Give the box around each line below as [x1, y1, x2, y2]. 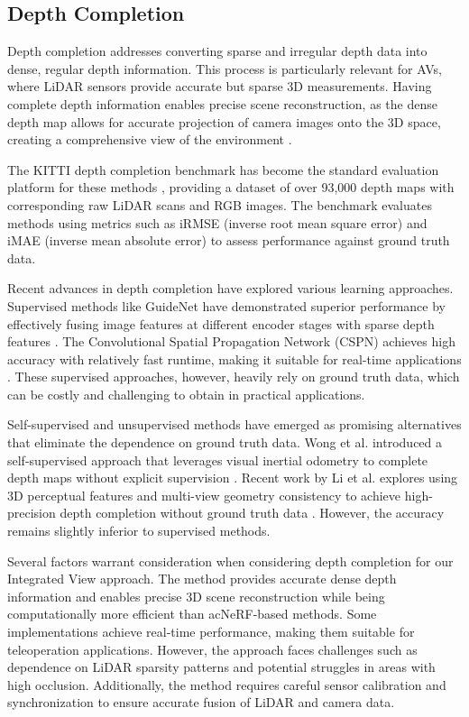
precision [7, 503, 56, 522]
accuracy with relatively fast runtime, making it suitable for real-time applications [7, 349, 462, 368]
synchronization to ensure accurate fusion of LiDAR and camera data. [7, 693, 395, 712]
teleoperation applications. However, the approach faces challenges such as [7, 639, 418, 658]
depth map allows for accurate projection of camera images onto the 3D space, [7, 112, 441, 131]
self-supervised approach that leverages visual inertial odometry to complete [7, 450, 428, 469]
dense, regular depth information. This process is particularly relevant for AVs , [7, 59, 442, 78]
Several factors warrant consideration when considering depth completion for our [7, 551, 454, 570]
